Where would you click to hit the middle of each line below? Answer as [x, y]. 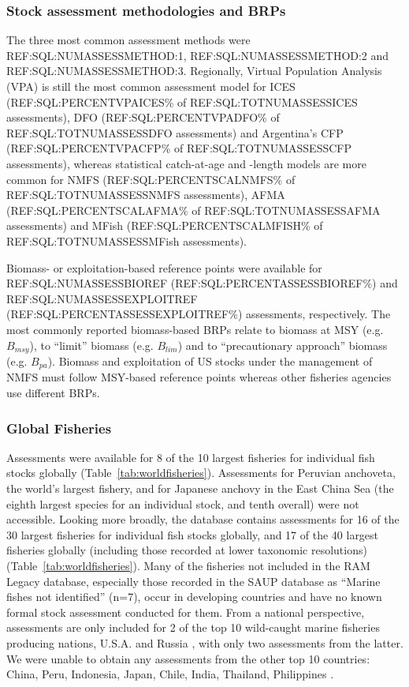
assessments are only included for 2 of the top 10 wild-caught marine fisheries [193, 627]
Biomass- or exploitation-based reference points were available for [164, 267]
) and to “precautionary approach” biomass [283, 345]
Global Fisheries [59, 428]
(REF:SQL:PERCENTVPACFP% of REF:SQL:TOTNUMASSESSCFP [179, 148]
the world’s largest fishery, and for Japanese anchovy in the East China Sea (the [200, 488]
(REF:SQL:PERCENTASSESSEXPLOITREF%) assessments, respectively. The [199, 314]
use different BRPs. [53, 392]
